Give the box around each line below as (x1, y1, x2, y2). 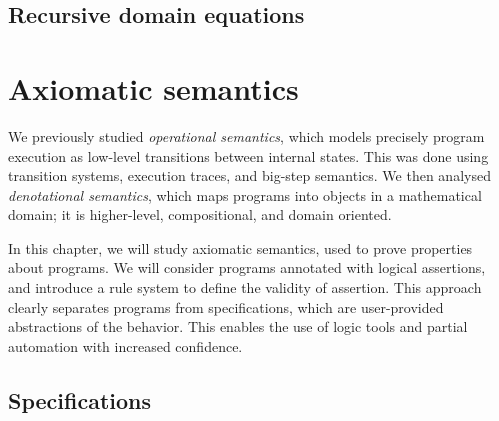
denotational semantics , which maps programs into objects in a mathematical (8, 184, 482, 205)
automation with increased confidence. (8, 335, 243, 356)
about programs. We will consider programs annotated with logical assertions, (8, 257, 486, 278)
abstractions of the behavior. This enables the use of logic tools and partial (8, 316, 468, 337)
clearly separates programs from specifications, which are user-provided (8, 296, 444, 317)
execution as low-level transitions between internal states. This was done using (8, 145, 489, 166)
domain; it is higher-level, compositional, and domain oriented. (8, 204, 392, 225)
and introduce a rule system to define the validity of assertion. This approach (8, 277, 482, 298)
